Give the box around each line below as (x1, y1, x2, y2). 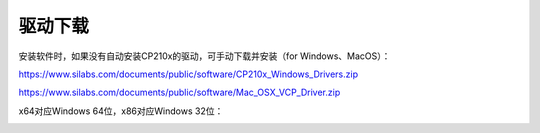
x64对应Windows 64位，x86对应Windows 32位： (18, 105, 224, 117)
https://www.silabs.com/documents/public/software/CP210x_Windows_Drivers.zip (18, 68, 359, 80)
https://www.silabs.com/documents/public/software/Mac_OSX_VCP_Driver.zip (18, 86, 341, 99)
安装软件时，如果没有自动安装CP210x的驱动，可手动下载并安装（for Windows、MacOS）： (18, 50, 391, 62)
